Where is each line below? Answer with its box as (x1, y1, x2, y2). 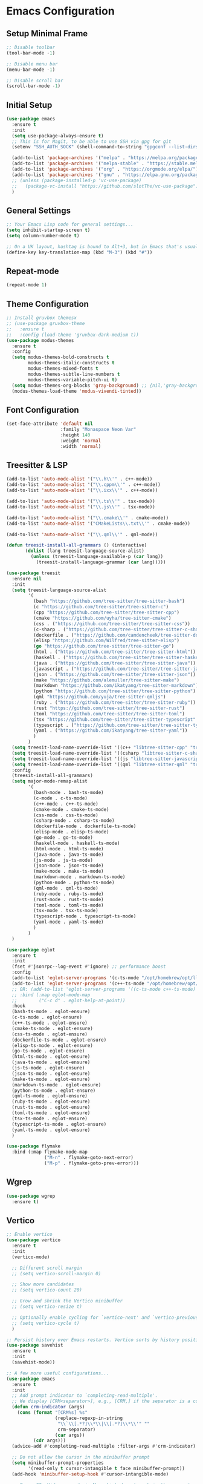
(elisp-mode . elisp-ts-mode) (33, 829, 110, 835)
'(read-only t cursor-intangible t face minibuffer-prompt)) (28, 1465, 185, 1471)
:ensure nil (11, 576, 42, 582)
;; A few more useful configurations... (6, 1370, 110, 1376)
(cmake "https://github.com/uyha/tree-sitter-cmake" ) (33, 615, 172, 621)
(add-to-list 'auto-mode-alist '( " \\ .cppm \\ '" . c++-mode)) (6, 482, 161, 488)
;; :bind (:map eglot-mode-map (11, 991, 91, 998)
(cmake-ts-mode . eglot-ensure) (11, 1025, 94, 1031)
